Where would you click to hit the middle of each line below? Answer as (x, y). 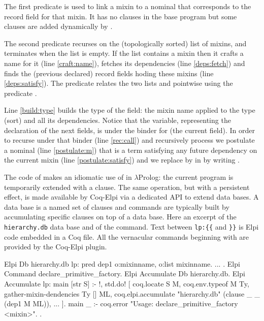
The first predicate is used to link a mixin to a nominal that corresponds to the (128, 6)
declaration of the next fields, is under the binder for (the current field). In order (130, 130)
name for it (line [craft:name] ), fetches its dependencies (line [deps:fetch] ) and (125, 63)
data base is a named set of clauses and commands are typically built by (117, 206)
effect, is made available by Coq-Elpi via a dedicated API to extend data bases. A (131, 197)
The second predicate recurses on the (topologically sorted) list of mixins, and (125, 43)
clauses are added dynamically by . (58, 26)
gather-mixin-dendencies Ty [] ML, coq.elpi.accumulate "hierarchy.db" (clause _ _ (132, 293)
